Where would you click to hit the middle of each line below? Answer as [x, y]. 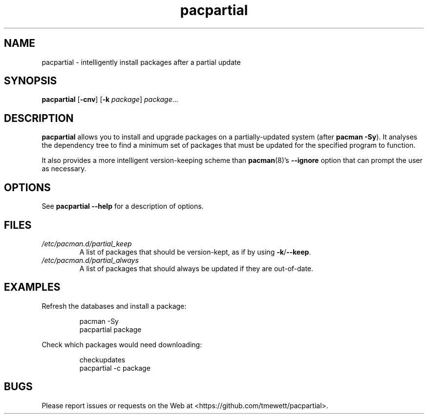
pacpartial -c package [115, 368]
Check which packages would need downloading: [122, 344]
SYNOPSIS [31, 81]
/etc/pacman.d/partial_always [90, 260]
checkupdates [102, 359]
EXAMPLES [32, 287]
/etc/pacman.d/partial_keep [87, 243]
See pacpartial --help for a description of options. [123, 206]
